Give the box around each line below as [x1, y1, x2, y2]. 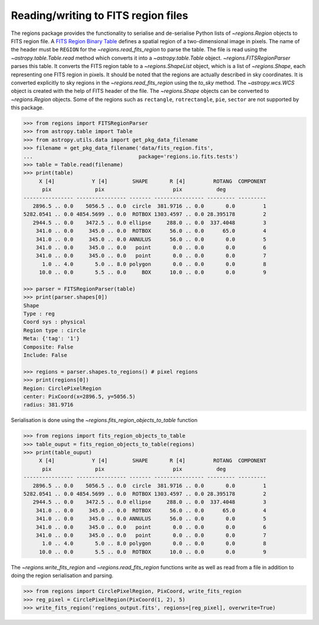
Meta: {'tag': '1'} [23, 335, 80, 342]
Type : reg [23, 311, 55, 317]
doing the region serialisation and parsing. [11, 572, 113, 579]
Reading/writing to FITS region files [11, 9, 188, 22]
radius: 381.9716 [23, 401, 74, 408]
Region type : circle [23, 327, 86, 334]
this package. [11, 104, 44, 111]
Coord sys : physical [23, 318, 86, 326]
